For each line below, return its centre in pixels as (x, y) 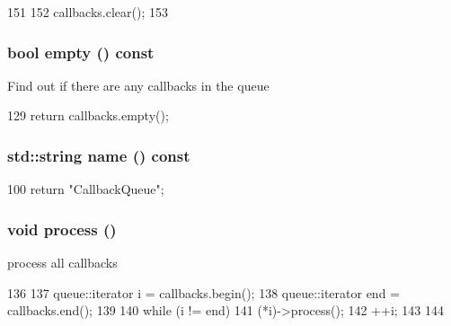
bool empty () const (81, 52)
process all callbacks (62, 263)
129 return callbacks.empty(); (88, 115)
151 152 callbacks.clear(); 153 (88, 12)
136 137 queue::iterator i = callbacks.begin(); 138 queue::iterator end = (203, 292)
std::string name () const (99, 155)
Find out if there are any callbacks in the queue (138, 85)
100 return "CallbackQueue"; (86, 189)
